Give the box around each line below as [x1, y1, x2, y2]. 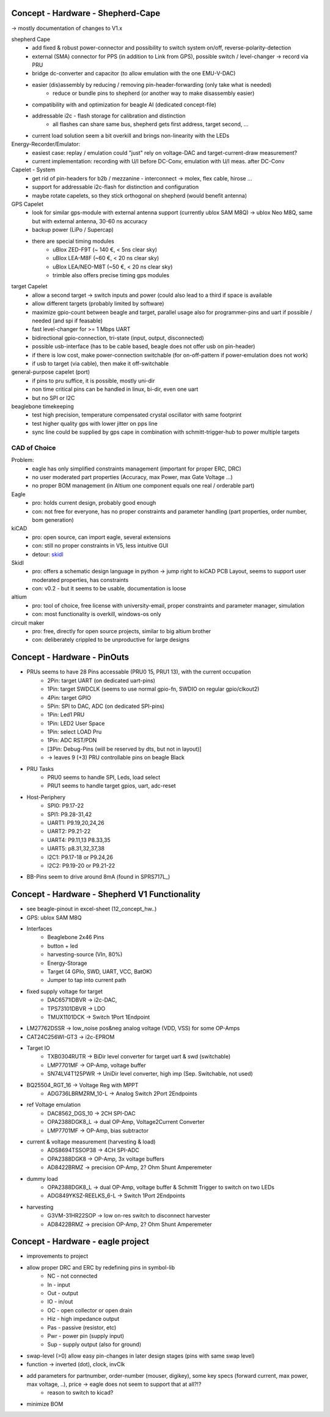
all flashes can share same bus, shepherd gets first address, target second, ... [53, 121, 249, 128]
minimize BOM [26, 1400, 64, 1407]
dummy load [26, 1175, 58, 1182]
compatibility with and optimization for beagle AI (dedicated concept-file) [32, 101, 217, 108]
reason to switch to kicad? [47, 1389, 114, 1396]
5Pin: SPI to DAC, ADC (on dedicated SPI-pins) [47, 702, 165, 710]
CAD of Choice [11, 444, 56, 452]
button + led [47, 942, 78, 950]
